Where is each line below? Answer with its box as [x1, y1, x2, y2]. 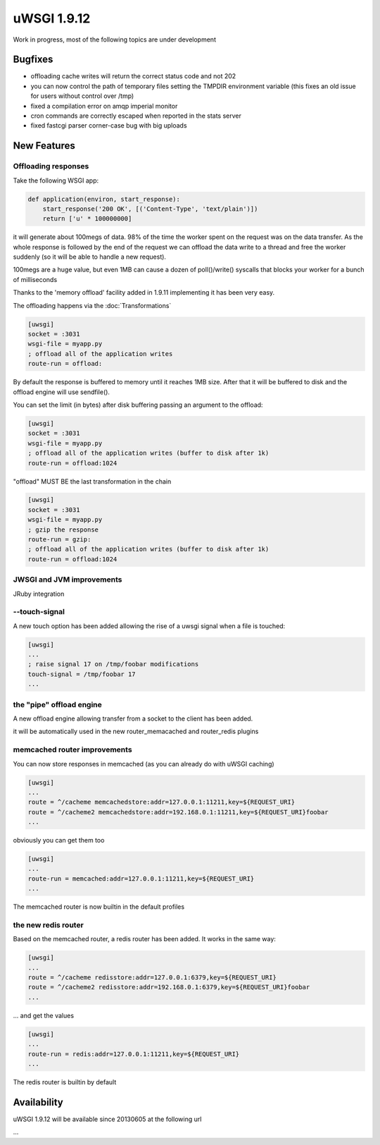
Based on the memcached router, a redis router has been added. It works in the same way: [13, 935, 276, 943]
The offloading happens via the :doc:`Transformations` [13, 301, 172, 310]
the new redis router [13, 920, 84, 930]
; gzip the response [27, 525, 99, 534]
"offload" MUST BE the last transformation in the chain [13, 477, 172, 486]
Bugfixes [13, 54, 53, 66]
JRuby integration [13, 589, 65, 598]
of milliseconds [13, 275, 58, 283]
